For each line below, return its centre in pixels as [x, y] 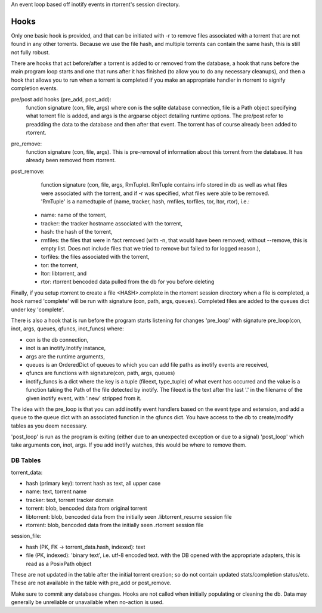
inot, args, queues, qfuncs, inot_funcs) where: [68, 329]
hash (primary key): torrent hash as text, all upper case [93, 484]
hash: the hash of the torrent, [77, 232]
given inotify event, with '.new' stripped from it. [84, 398]
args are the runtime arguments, [66, 356]
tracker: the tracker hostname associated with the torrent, [112, 223]
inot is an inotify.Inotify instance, [66, 348]
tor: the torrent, [60, 265]
